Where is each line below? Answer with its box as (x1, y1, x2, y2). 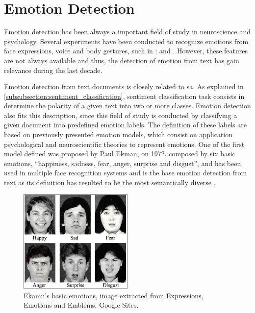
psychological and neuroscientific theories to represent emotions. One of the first (4, 139, 245, 149)
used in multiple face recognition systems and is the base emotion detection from (4, 168, 247, 178)
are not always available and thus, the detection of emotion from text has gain (4, 55, 239, 65)
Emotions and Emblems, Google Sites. (24, 300, 139, 310)
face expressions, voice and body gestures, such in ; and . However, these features (4, 46, 248, 56)
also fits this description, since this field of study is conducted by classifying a (4, 110, 237, 120)
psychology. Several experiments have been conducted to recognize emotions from (4, 36, 249, 46)
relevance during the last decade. (4, 65, 102, 75)
